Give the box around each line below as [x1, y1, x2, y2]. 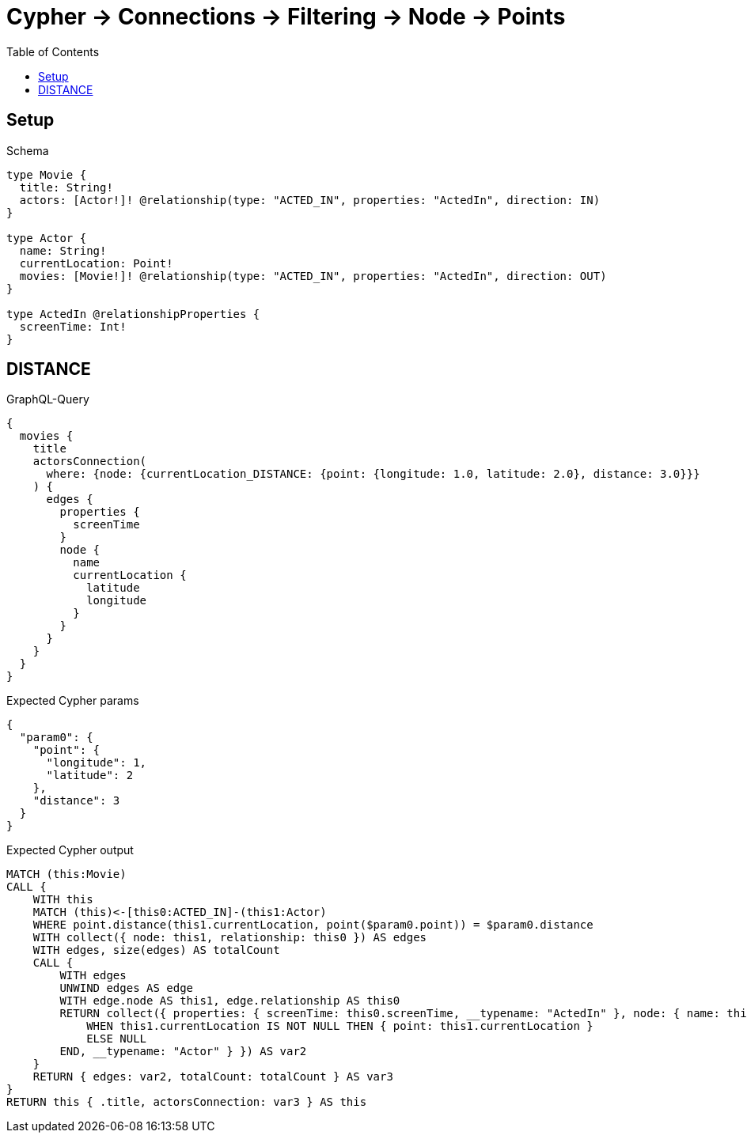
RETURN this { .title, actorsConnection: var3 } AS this [6, 1095, 367, 1109]
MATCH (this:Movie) [6, 868, 127, 881]
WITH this [32, 893, 93, 906]
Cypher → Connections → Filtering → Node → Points [6, 3, 566, 30]
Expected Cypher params [6, 694, 139, 708]
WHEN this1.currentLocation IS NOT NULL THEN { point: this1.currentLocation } [86, 1020, 593, 1033]
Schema [6, 143, 49, 157]
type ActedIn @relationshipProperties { [6, 307, 260, 320]
